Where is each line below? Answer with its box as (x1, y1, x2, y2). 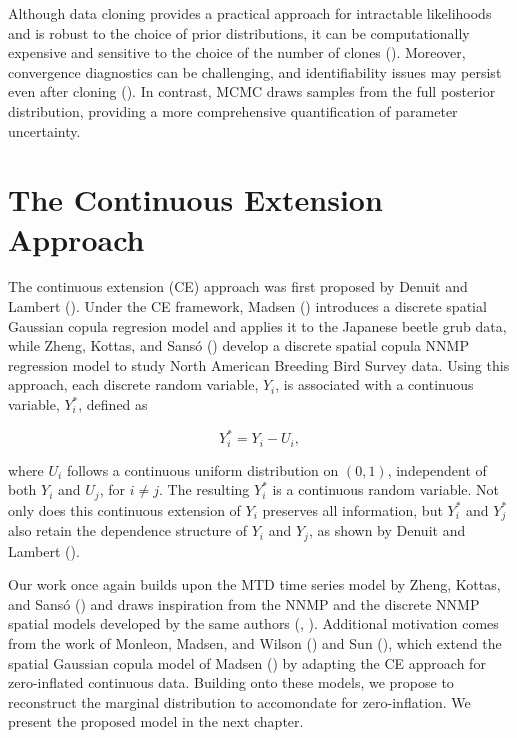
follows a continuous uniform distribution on (66, 459, 339, 480)
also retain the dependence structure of (8, 520, 248, 541)
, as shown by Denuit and (308, 520, 466, 541)
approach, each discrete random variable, (8, 374, 259, 395)
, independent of (387, 459, 487, 480)
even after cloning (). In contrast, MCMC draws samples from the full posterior (8, 81, 496, 102)
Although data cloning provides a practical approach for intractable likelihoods (8, 3, 492, 23)
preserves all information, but (262, 499, 443, 520)
